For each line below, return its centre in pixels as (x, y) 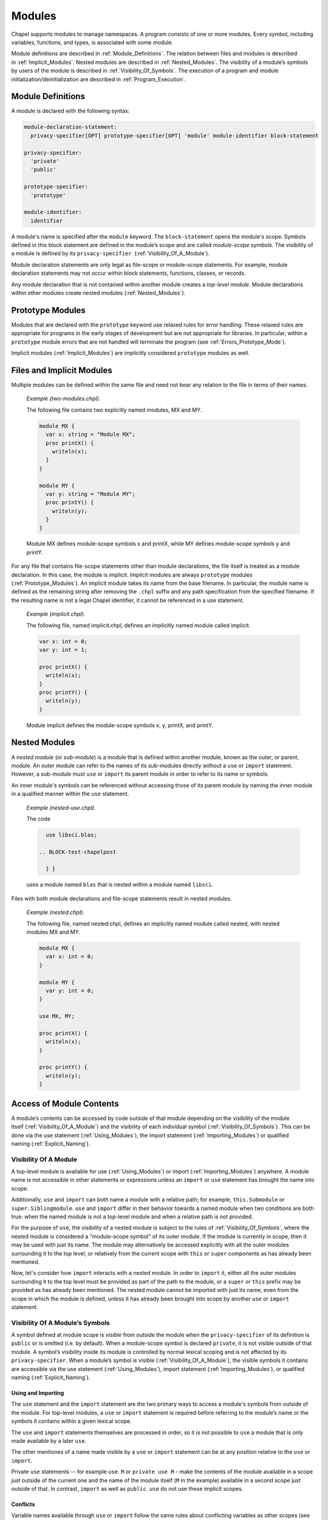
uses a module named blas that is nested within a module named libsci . (120, 885)
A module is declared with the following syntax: (70, 111)
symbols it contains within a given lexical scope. (71, 1421)
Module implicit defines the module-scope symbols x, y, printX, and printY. (120, 725)
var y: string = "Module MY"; (91, 494)
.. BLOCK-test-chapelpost (78, 852)
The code (39, 818)
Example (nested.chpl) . (55, 913)
